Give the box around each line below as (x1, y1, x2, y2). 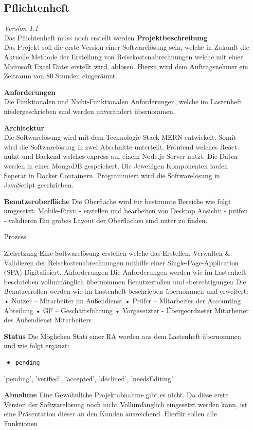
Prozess (4, 231, 26, 242)
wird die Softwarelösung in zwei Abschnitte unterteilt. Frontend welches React (4, 141, 237, 151)
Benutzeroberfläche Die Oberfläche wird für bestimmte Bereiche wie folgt (4, 196, 231, 206)
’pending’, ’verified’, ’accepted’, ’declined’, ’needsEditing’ (4, 373, 173, 383)
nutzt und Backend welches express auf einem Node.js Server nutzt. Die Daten (4, 151, 238, 161)
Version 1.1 (4, 23, 38, 33)
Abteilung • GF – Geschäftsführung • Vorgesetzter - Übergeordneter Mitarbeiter (4, 305, 249, 315)
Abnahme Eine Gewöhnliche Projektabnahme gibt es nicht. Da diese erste (4, 390, 229, 400)
